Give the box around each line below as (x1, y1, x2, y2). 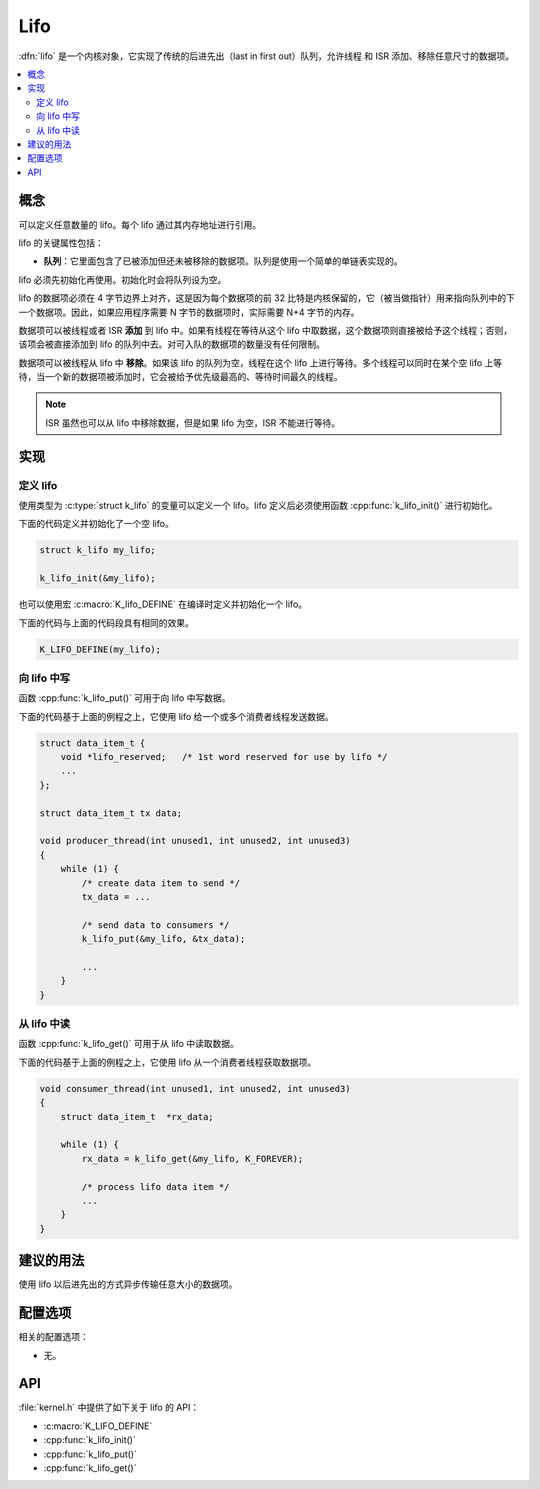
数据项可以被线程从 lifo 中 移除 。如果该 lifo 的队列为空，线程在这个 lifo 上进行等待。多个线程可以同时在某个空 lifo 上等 (18, 356, 503, 369)
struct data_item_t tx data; (39, 807, 183, 819)
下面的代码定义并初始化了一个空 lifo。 (18, 518, 174, 530)
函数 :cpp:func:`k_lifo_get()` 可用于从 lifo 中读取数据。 (18, 1038, 240, 1050)
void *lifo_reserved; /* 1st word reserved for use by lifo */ (60, 751, 388, 763)
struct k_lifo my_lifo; (39, 545, 157, 556)
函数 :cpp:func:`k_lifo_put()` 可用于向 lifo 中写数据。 (18, 692, 231, 704)
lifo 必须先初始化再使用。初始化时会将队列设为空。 (18, 273, 227, 285)
